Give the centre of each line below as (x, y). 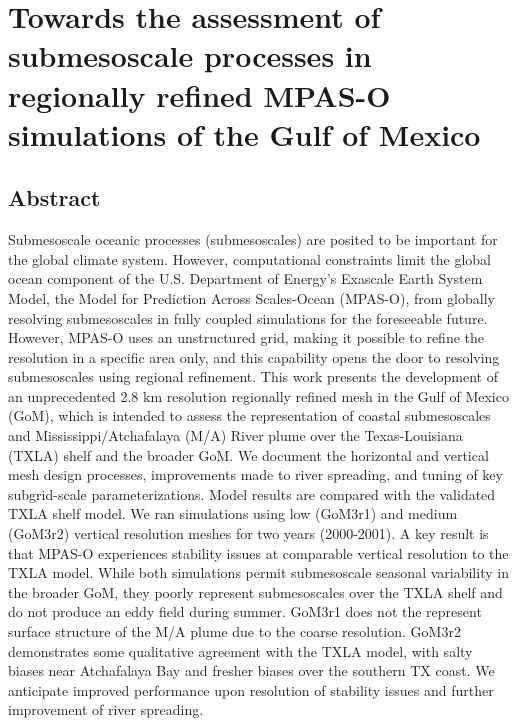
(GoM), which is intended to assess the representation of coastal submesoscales (249, 415)
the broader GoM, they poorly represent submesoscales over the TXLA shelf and (255, 591)
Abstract (54, 197)
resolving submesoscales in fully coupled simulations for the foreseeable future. (248, 317)
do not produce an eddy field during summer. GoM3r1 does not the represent (245, 611)
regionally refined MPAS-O (199, 94)
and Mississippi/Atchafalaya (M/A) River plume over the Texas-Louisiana (235, 435)
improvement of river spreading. (106, 709)
